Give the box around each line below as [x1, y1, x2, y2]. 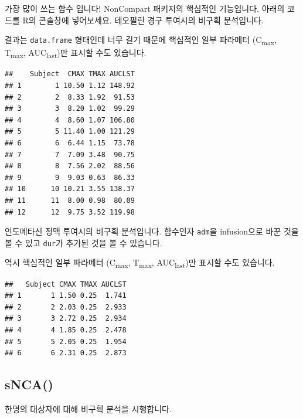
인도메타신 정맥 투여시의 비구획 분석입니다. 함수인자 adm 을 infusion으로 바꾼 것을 [5, 225, 299, 237]
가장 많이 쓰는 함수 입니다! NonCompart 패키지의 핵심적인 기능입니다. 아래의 [5, 2, 285, 14]
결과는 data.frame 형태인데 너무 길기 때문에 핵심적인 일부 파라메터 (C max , [5, 33, 277, 47]
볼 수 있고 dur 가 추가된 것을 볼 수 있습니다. [5, 236, 162, 249]
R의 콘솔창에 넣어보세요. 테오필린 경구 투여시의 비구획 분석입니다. [22, 13, 264, 26]
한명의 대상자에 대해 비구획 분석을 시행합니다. [5, 402, 172, 414]
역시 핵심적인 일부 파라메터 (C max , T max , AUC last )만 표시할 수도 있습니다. [5, 256, 275, 270]
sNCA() [5, 375, 53, 393]
